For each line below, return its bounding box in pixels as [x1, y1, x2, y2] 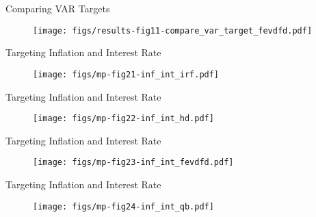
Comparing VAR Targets [5, 1, 110, 15]
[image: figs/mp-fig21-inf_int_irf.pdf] [33, 69, 220, 79]
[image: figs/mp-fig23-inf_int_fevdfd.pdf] [33, 157, 234, 168]
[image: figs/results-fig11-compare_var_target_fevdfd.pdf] [33, 25, 313, 36]
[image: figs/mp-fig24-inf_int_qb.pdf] [33, 201, 214, 212]
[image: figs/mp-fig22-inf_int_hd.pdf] [33, 114, 214, 124]
